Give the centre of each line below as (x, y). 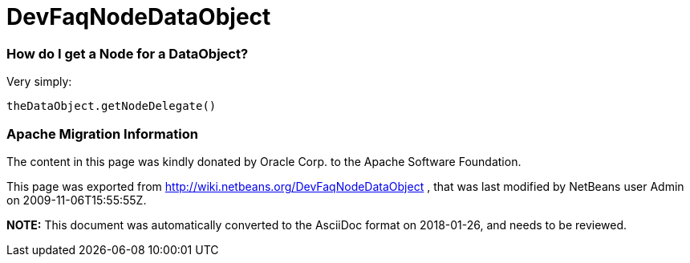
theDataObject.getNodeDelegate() (112, 106)
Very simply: (39, 82)
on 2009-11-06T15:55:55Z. (77, 200)
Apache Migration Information (102, 134)
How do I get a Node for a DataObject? (128, 53)
